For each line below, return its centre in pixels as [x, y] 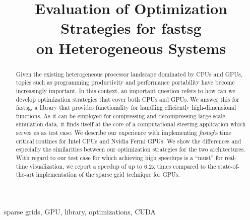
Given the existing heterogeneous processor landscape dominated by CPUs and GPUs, [129, 74]
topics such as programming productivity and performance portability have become [125, 82]
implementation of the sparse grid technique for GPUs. [108, 174]
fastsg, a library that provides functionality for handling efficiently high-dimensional [126, 107]
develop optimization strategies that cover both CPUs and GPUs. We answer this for [128, 99]
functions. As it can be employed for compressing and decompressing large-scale [120, 116]
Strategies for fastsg [131, 28]
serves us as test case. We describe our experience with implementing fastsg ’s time [123, 133]
